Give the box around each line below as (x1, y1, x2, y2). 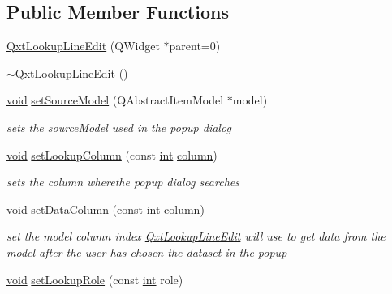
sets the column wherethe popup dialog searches (6, 173, 239, 190)
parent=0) (169, 37, 221, 54)
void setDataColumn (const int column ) (6, 200, 205, 217)
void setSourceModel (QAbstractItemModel (6, 92, 224, 109)
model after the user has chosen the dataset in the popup (6, 243, 287, 260)
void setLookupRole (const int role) (6, 271, 183, 288)
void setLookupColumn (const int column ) (6, 146, 218, 163)
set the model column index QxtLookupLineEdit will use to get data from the (6, 228, 386, 245)
